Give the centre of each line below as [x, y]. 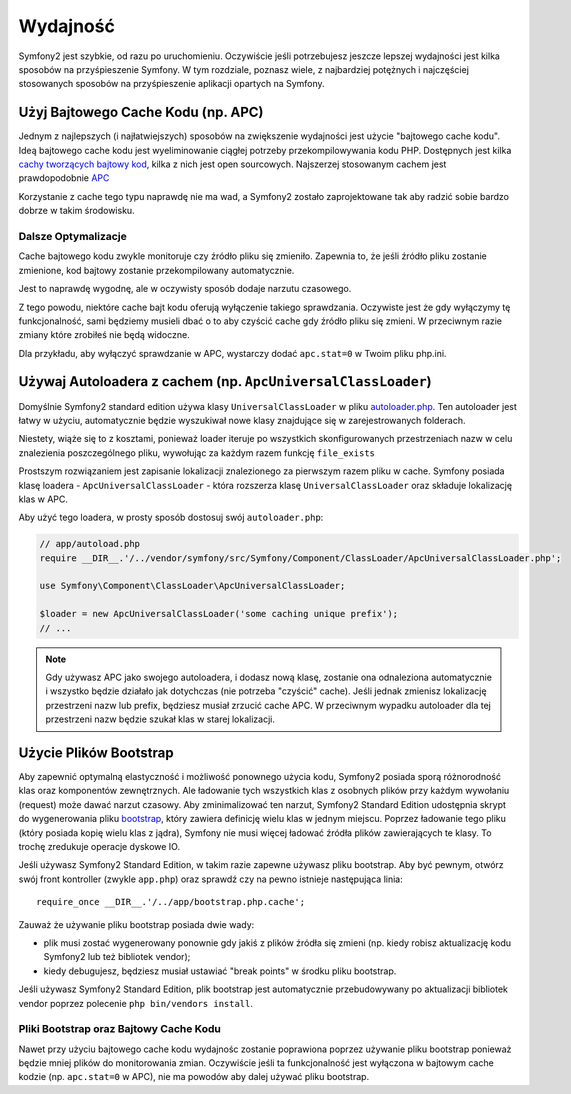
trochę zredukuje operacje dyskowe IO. [99, 847]
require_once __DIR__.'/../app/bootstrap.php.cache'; [170, 902]
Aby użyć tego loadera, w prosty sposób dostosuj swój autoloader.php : [171, 517]
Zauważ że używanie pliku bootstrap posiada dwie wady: [136, 924]
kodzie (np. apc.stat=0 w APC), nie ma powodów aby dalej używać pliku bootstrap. [194, 1077]
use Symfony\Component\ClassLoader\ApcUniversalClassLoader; [192, 586]
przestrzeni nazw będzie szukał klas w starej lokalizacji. [160, 719]
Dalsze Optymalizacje [72, 236]
